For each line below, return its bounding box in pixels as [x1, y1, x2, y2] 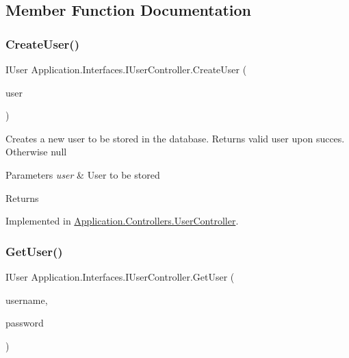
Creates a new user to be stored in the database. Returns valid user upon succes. [5, 131, 345, 145]
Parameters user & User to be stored [5, 167, 160, 181]
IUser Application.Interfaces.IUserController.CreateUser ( [5, 62, 247, 76]
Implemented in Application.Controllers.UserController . [5, 214, 239, 228]
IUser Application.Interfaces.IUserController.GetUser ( [5, 269, 235, 283]
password [5, 316, 44, 330]
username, [5, 292, 48, 307]
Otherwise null [5, 144, 67, 159]
